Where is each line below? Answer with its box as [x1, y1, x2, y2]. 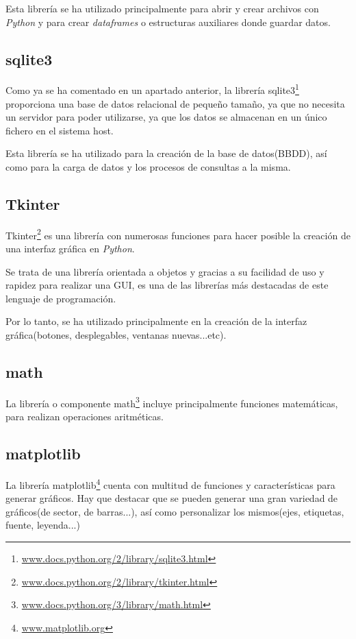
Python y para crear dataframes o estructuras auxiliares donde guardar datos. [5, 14, 331, 29]
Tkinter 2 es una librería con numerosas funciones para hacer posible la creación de [5, 226, 351, 242]
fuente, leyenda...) [5, 518, 80, 532]
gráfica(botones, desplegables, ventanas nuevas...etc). [5, 328, 227, 342]
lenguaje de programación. [5, 291, 116, 305]
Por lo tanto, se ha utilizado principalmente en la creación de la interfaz [5, 314, 307, 328]
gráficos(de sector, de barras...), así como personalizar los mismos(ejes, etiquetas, [5, 504, 344, 518]
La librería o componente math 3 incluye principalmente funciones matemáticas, [5, 394, 338, 410]
